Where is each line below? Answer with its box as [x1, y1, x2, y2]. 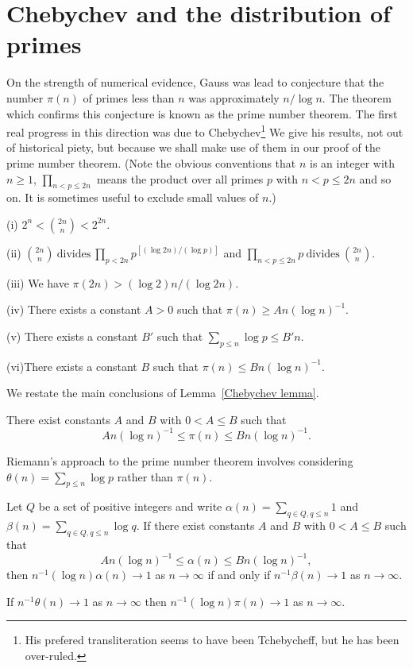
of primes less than [83, 89, 175, 106]
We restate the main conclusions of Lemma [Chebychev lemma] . [6, 384, 319, 401]
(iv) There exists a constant [6, 301, 141, 318]
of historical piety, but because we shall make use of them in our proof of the [6, 139, 380, 156]
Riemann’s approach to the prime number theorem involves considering [6, 452, 353, 469]
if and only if [207, 566, 271, 583]
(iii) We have [6, 274, 69, 291]
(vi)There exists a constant [6, 357, 137, 374]
